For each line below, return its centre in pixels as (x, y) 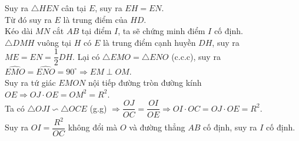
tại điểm (97, 31)
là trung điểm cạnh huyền (149, 42)
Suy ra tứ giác (30, 83)
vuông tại (54, 42)
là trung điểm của (95, 19)
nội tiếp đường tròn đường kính (145, 83)
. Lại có (86, 56)
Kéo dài (19, 31)
